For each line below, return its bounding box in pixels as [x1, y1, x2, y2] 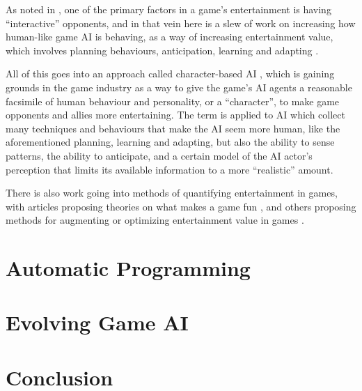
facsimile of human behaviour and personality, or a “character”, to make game [6, 93, 340, 108]
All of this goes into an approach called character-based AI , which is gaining [6, 66, 335, 81]
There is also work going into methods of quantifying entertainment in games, [6, 185, 338, 200]
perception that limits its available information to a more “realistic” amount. [6, 162, 333, 176]
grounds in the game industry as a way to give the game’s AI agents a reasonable [6, 79, 352, 94]
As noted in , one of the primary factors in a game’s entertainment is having [6, 2, 331, 16]
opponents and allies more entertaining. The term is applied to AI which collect [6, 107, 345, 122]
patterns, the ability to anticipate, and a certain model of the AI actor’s [6, 148, 313, 162]
